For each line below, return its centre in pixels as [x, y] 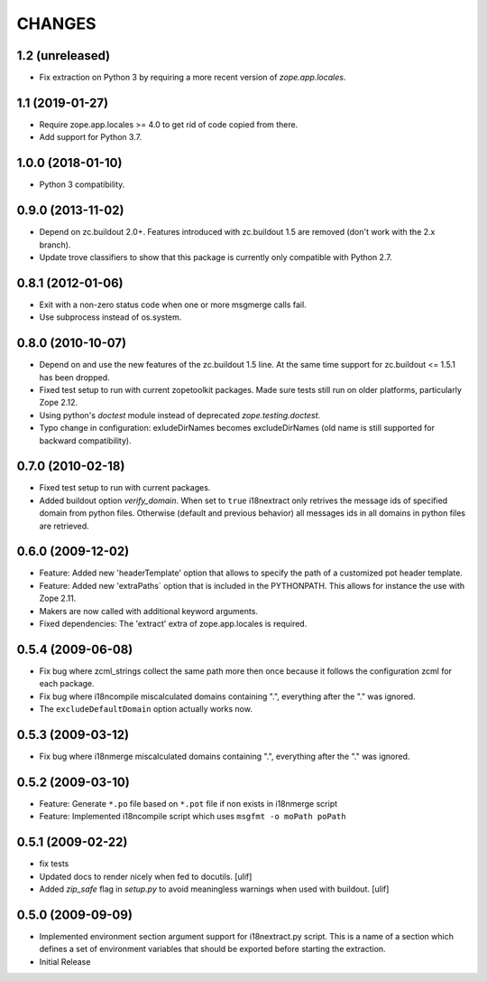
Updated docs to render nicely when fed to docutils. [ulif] [146, 876]
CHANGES [56, 23]
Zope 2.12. [59, 403]
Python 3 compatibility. [82, 184]
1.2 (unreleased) [64, 56]
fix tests [54, 864]
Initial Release [65, 961]
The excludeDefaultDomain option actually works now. [146, 709]
